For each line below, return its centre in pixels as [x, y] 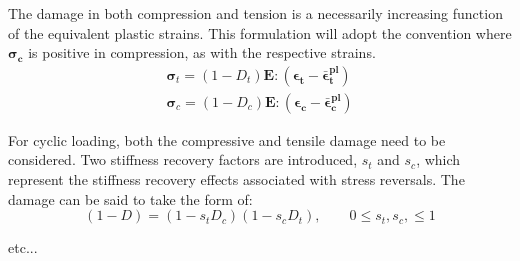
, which [438, 159]
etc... [23, 247]
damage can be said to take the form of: [130, 198]
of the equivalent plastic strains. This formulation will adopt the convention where [260, 32]
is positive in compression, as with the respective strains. [202, 52]
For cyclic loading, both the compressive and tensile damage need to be [227, 139]
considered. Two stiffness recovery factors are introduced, [183, 159]
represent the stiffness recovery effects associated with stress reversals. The [236, 179]
